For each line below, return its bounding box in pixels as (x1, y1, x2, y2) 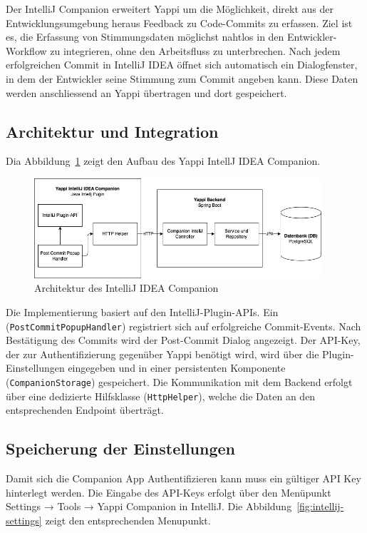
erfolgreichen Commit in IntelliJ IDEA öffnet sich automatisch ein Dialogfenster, (6, 57, 358, 72)
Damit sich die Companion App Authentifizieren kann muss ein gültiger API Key (6, 471, 361, 486)
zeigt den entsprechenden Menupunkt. (45, 512, 211, 527)
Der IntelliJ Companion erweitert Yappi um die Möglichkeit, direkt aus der (6, 1, 334, 16)
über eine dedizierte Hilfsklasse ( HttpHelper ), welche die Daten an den (6, 388, 316, 403)
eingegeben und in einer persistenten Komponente (68, 360, 286, 375)
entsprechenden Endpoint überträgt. (6, 402, 164, 417)
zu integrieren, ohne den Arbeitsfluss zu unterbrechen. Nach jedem (50, 43, 341, 58)
